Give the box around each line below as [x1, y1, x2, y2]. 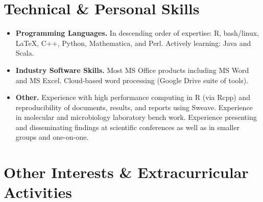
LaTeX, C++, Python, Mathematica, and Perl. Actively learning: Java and [15, 37, 251, 48]
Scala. [15, 47, 34, 58]
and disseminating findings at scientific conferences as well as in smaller [15, 121, 240, 132]
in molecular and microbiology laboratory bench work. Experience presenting [15, 112, 257, 122]
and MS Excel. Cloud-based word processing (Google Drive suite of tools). [15, 74, 249, 85]
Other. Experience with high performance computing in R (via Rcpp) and [15, 92, 250, 103]
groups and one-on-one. [15, 132, 89, 142]
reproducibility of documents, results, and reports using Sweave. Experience [15, 102, 253, 112]
